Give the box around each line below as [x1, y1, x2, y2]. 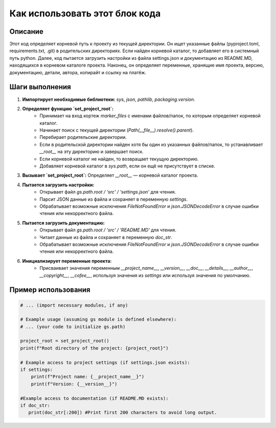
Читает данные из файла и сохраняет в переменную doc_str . [39, 234, 172, 240]
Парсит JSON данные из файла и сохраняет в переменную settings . [39, 196, 188, 202]
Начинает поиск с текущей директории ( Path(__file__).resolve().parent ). [39, 127, 194, 133]
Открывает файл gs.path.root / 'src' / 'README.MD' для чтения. [39, 227, 176, 233]
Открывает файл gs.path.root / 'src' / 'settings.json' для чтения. [39, 189, 176, 195]
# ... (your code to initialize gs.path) [20, 324, 126, 330]
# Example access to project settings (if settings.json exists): [20, 359, 190, 366]
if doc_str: [20, 402, 51, 408]
